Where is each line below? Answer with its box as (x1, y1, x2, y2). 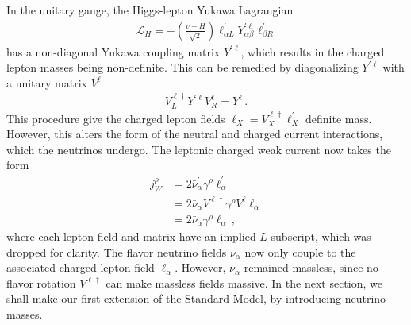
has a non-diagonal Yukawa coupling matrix (6, 43, 221, 60)
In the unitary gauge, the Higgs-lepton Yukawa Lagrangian (6, 2, 294, 17)
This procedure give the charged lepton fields (6, 110, 225, 126)
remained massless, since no (244, 259, 378, 276)
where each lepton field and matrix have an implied (6, 228, 256, 245)
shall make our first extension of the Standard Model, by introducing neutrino (6, 290, 386, 307)
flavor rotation (6, 274, 76, 291)
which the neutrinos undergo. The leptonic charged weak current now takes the (6, 141, 391, 157)
